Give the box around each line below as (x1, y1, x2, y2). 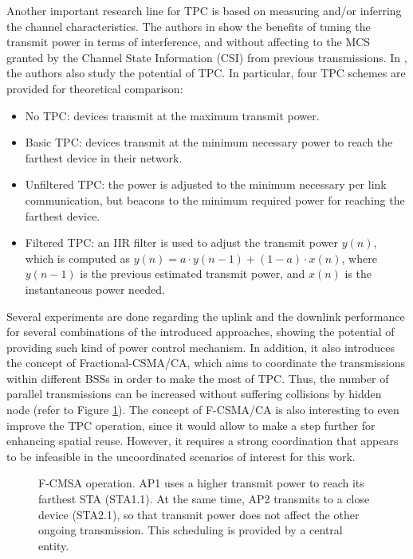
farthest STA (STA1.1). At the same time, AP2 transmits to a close (38, 491, 370, 507)
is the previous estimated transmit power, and (80, 265, 305, 282)
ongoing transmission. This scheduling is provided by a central (38, 522, 343, 538)
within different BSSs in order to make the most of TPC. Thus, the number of (6, 369, 389, 386)
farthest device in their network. (25, 149, 183, 166)
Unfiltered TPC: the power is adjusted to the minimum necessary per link (25, 176, 387, 193)
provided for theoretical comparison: (6, 80, 183, 96)
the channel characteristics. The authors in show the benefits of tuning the (6, 18, 371, 34)
